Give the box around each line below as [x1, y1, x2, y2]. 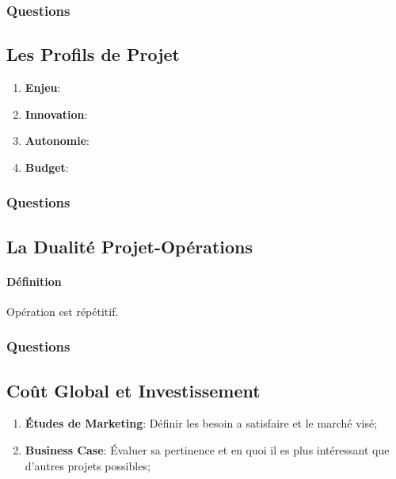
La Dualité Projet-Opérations [6, 234, 253, 258]
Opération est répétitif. [6, 302, 119, 319]
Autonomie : [25, 132, 89, 149]
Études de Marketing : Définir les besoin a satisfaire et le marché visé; [25, 415, 378, 431]
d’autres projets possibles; [25, 457, 150, 473]
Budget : [25, 158, 69, 175]
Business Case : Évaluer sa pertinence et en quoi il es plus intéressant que [25, 442, 390, 458]
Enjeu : [25, 79, 61, 96]
